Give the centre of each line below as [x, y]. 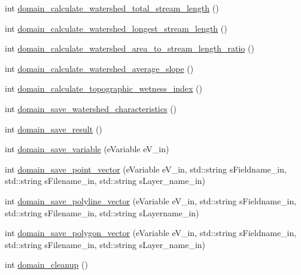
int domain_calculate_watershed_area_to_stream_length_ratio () [130, 48]
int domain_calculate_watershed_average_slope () [99, 68]
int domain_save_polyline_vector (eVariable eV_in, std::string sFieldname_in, [151, 200]
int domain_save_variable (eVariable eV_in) [87, 149]
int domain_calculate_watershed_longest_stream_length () [116, 28]
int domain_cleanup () [46, 265]
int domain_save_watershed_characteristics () [91, 108]
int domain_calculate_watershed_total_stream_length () [112, 8]
